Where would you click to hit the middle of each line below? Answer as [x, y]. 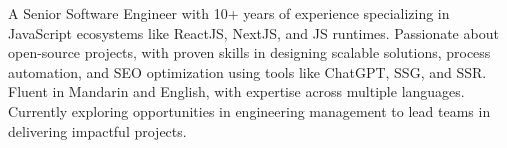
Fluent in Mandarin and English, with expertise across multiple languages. [236, 91]
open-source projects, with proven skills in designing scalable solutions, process [249, 52]
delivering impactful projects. [97, 130]
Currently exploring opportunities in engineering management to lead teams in [249, 110]
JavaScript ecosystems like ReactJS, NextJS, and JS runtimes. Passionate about [253, 32]
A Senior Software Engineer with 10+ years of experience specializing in [229, 13]
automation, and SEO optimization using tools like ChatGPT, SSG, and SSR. [247, 71]
